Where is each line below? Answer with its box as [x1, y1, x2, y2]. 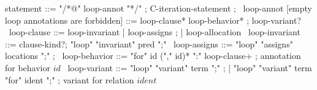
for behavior [5, 61, 50, 74]
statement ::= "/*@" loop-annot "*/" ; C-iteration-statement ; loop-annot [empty [5, 2, 313, 14]
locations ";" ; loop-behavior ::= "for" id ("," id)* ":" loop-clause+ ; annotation [5, 49, 301, 62]
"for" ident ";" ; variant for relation [5, 73, 134, 86]
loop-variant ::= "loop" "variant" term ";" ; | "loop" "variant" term [67, 61, 312, 74]
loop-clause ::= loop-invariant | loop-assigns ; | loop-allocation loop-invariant [9, 26, 300, 38]
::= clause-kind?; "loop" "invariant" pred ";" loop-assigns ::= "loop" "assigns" [5, 37, 293, 50]
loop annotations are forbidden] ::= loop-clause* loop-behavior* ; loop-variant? [5, 13, 301, 26]
